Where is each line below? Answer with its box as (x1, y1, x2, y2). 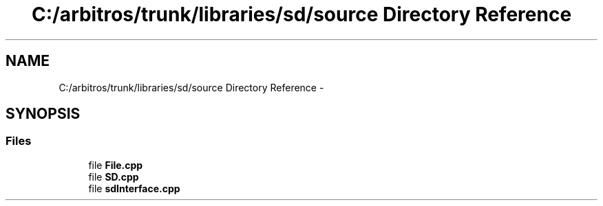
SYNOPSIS (6, 105, 81, 123)
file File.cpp (88, 159, 143, 171)
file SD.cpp (88, 170, 139, 183)
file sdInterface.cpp (88, 182, 180, 194)
